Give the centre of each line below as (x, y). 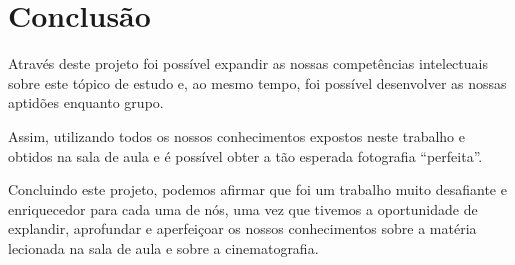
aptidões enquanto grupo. (86, 102)
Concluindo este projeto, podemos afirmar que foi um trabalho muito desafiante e (257, 189)
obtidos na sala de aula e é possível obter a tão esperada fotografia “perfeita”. (245, 155)
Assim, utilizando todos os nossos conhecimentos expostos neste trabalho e (237, 135)
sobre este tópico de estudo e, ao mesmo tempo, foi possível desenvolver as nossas (257, 82)
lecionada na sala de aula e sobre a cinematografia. (163, 247)
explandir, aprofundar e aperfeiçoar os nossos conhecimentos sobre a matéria (242, 228)
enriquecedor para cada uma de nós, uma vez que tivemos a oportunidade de (243, 208)
